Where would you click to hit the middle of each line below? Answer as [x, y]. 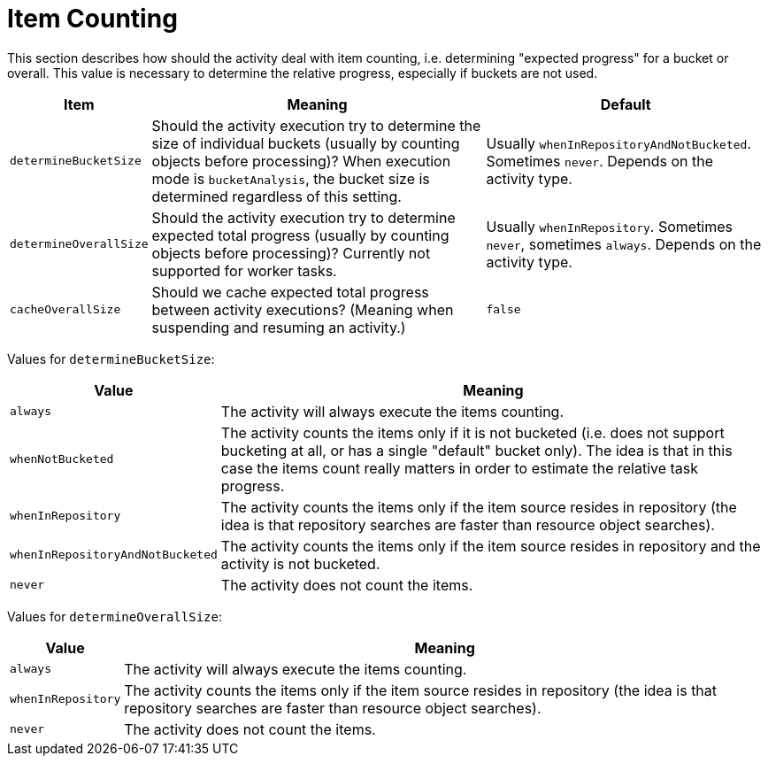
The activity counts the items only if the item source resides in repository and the [491, 546]
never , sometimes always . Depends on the [624, 244]
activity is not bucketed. [300, 563]
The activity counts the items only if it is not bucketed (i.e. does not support [472, 432]
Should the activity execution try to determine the [316, 125]
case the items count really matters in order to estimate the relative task [460, 468]
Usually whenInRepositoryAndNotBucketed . [618, 143]
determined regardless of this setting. [276, 196]
